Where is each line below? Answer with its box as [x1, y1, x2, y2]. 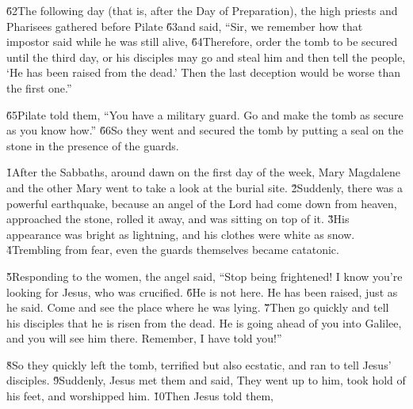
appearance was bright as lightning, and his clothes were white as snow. [6, 225, 355, 242]
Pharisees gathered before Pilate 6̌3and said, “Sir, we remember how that [6, 17, 363, 34]
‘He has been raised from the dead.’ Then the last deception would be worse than [6, 64, 401, 81]
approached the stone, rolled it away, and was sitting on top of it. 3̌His [6, 210, 350, 227]
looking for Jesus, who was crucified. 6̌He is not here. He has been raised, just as [6, 283, 398, 300]
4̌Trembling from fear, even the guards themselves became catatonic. [6, 241, 339, 258]
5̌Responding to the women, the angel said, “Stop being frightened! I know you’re [6, 267, 403, 284]
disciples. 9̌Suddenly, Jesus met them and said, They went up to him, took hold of [6, 372, 406, 388]
